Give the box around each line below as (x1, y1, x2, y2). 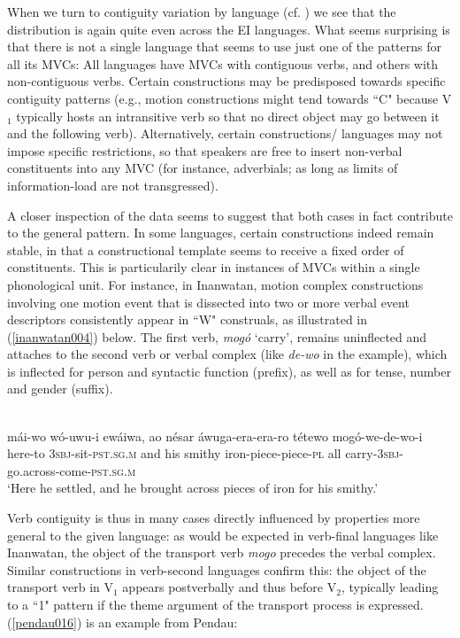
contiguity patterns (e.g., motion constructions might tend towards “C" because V (7, 89, 452, 107)
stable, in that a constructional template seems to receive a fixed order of (7, 240, 404, 259)
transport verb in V (7, 578, 113, 596)
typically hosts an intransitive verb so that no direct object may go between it (16, 106, 440, 125)
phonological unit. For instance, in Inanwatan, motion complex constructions (7, 275, 424, 293)
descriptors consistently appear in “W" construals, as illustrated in (7, 310, 368, 329)
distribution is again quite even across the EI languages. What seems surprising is (7, 19, 450, 38)
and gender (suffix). (7, 379, 113, 398)
